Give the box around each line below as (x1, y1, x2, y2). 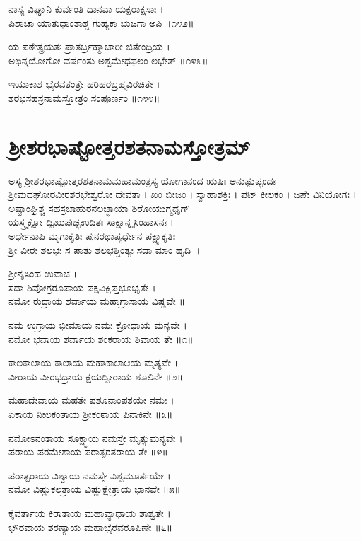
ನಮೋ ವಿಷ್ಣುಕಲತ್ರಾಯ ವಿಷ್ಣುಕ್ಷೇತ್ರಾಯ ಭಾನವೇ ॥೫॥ (8, 482, 181, 496)
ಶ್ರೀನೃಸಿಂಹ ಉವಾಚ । (8, 266, 78, 281)
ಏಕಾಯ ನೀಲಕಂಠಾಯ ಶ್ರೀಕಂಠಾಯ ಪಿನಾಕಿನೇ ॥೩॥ (8, 407, 173, 421)
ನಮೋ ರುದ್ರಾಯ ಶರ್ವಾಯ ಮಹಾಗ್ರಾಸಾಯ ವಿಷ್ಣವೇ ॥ (8, 293, 186, 308)
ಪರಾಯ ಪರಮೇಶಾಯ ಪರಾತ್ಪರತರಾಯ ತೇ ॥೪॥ (8, 444, 168, 459)
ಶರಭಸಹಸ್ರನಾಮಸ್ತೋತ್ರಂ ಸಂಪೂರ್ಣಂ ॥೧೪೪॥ (8, 90, 160, 105)
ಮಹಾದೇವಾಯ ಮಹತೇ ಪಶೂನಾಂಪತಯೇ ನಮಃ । (8, 392, 174, 407)
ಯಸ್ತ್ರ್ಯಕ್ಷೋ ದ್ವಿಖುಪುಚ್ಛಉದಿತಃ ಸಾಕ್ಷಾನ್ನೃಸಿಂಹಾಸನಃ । (8, 214, 174, 229)
